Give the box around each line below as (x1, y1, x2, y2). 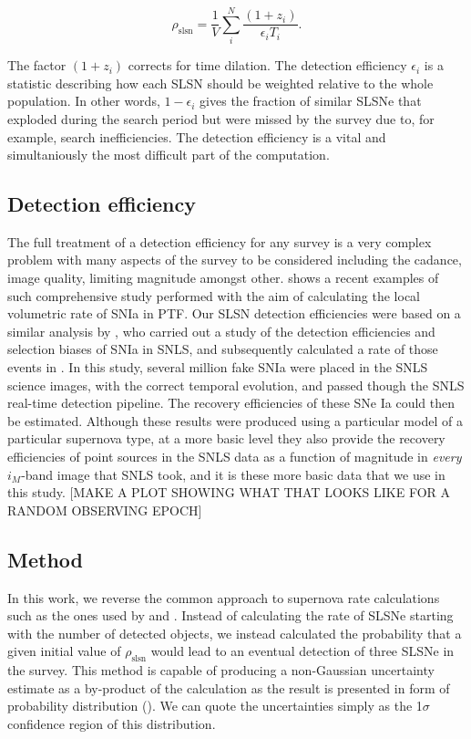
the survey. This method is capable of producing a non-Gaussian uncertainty (7, 661, 435, 680)
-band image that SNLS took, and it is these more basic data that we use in (21, 464, 445, 484)
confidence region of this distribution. (7, 713, 216, 733)
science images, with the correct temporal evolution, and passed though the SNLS (7, 375, 465, 394)
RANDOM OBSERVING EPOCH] (7, 500, 202, 519)
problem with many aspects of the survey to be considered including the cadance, (7, 250, 462, 269)
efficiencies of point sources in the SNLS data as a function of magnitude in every (7, 447, 462, 466)
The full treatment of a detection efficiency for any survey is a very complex (7, 232, 432, 251)
